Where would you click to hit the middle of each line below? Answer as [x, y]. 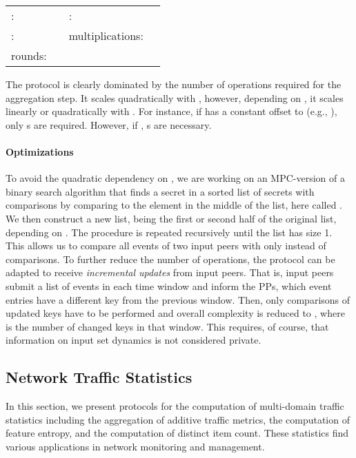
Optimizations [40, 151]
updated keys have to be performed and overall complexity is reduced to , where [175, 313]
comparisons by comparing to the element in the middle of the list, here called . [174, 205]
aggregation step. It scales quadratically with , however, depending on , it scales [175, 97]
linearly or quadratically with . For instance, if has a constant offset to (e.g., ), [171, 111]
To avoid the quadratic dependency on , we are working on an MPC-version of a [175, 178]
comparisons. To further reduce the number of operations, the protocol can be [170, 259]
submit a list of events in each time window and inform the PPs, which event [169, 285]
